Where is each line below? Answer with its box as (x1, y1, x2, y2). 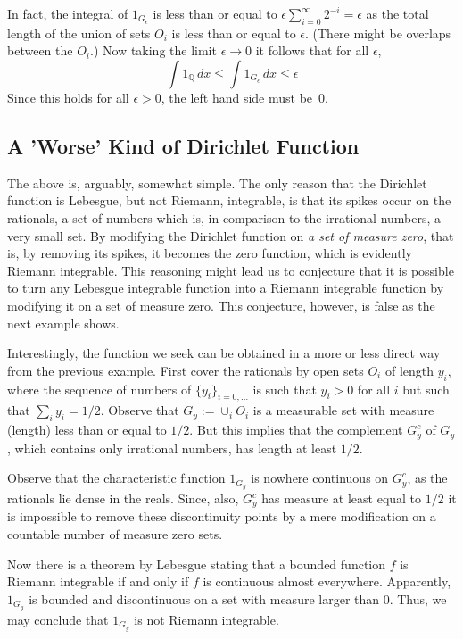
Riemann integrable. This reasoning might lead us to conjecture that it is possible (7, 261, 454, 279)
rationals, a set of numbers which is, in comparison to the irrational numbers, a (7, 208, 442, 227)
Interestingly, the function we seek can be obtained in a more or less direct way (7, 344, 441, 362)
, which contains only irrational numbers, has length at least (7, 438, 337, 457)
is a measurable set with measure (252, 401, 434, 419)
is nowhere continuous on (251, 469, 389, 487)
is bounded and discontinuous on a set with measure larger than (29, 589, 380, 608)
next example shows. (7, 313, 120, 332)
